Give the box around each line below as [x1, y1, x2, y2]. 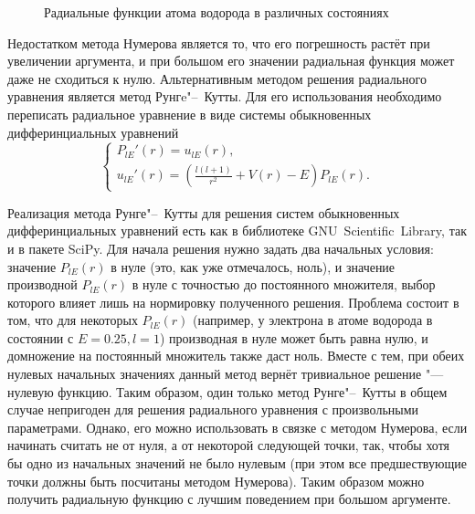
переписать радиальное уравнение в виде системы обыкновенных [7, 104, 372, 123]
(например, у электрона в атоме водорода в [192, 310, 433, 330]
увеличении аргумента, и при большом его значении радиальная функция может [7, 51, 455, 70]
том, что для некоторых [7, 310, 138, 330]
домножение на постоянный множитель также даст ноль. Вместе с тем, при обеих [7, 346, 465, 365]
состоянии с [7, 328, 74, 347]
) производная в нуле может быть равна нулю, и [159, 328, 428, 347]
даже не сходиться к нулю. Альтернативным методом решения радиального [7, 68, 427, 88]
